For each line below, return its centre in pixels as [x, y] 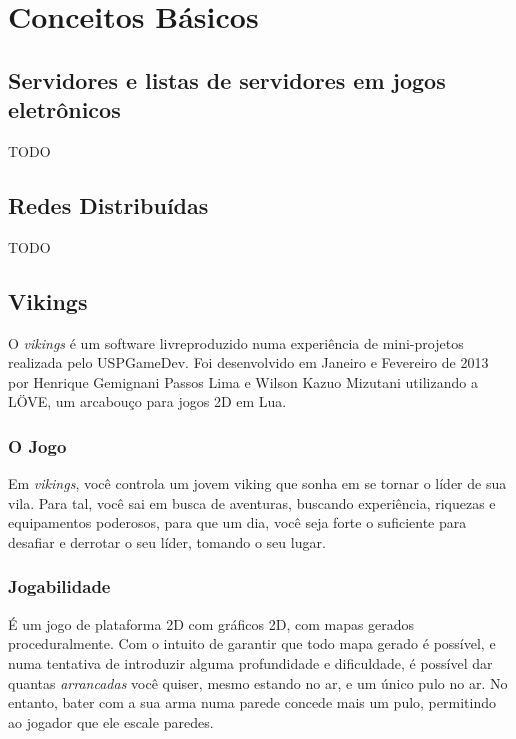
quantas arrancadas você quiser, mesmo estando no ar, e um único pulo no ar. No [258, 682]
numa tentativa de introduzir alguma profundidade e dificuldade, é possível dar [250, 662]
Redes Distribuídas [108, 204]
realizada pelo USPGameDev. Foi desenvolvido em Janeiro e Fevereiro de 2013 [248, 362]
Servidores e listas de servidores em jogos [227, 79]
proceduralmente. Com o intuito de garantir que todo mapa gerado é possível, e [252, 643]
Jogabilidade [59, 586]
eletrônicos [64, 109]
